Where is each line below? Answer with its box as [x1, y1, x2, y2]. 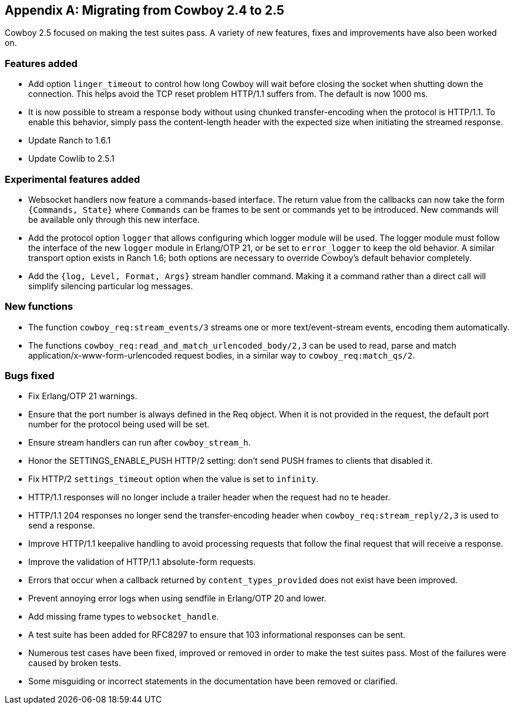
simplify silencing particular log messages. [28, 280, 193, 291]
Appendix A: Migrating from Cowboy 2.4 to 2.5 [5, 3, 284, 18]
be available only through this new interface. [28, 214, 200, 225]
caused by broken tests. [28, 658, 122, 668]
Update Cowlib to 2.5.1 [28, 153, 115, 164]
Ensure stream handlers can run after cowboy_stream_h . [28, 437, 251, 448]
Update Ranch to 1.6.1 [28, 135, 111, 146]
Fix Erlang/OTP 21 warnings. [28, 391, 137, 402]
